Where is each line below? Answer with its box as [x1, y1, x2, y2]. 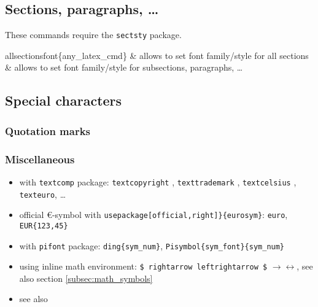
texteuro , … [19, 187, 66, 200]
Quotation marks [5, 123, 91, 138]
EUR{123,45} [19, 221, 68, 230]
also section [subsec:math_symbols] [19, 271, 153, 284]
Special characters [5, 91, 122, 110]
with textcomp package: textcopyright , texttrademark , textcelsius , [19, 175, 297, 188]
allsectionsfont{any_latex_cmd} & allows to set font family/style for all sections [5, 49, 309, 61]
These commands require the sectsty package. [5, 28, 182, 41]
